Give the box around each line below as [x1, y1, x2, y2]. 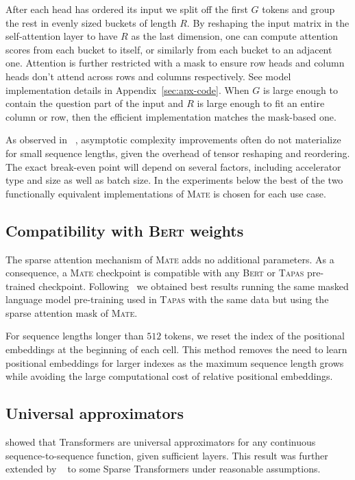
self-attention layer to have [5, 29, 118, 43]
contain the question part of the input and [5, 96, 184, 110]
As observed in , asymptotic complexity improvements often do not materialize [5, 132, 341, 147]
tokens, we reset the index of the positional [164, 328, 345, 343]
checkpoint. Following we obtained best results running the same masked [38, 278, 349, 293]
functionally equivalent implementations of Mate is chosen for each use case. [5, 186, 326, 200]
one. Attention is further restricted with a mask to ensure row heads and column [5, 56, 345, 70]
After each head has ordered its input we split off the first [5, 2, 248, 16]
